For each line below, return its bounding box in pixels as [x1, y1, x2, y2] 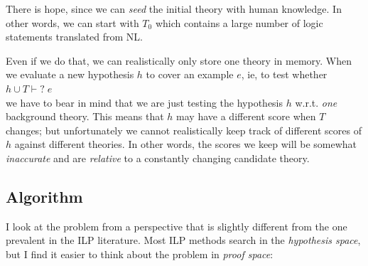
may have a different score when [176, 109, 316, 124]
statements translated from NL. [6, 29, 143, 44]
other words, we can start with [6, 15, 139, 30]
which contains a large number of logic [155, 15, 323, 30]
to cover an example [146, 67, 234, 82]
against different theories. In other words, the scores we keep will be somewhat [14, 137, 357, 151]
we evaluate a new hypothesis [6, 67, 134, 82]
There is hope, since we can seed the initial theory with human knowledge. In [6, 1, 342, 16]
